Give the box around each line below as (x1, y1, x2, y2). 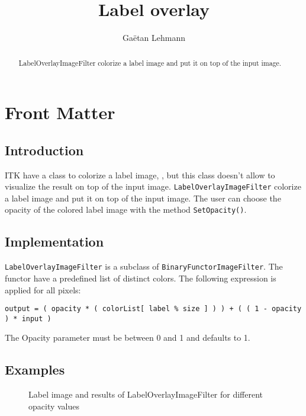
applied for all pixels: (5, 283, 81, 296)
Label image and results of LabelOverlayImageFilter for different (28, 388, 263, 401)
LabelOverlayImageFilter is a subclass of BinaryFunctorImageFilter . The (5, 260, 283, 273)
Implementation (5, 232, 104, 251)
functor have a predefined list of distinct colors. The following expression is (5, 271, 276, 284)
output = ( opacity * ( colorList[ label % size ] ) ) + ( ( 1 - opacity (5, 305, 302, 313)
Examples (5, 360, 65, 379)
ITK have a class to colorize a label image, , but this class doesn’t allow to (5, 168, 275, 181)
